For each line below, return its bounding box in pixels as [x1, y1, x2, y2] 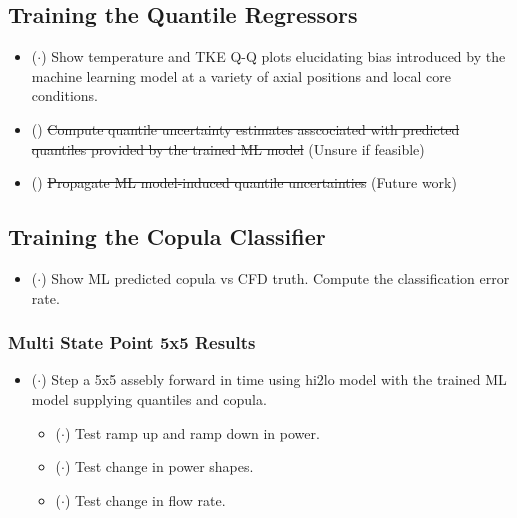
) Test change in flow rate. [64, 489, 226, 510]
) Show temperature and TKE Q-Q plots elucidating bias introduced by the [41, 46, 506, 67]
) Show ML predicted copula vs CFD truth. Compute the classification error [41, 267, 510, 288]
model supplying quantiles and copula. [31, 388, 267, 409]
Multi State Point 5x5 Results [8, 330, 256, 355]
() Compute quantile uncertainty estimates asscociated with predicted [31, 118, 460, 139]
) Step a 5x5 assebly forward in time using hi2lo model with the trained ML [41, 369, 507, 390]
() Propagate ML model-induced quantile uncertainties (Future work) [31, 172, 457, 193]
